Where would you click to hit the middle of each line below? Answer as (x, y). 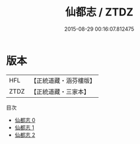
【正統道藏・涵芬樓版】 (63, 81)
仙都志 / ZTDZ (99, 12)
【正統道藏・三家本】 (60, 91)
